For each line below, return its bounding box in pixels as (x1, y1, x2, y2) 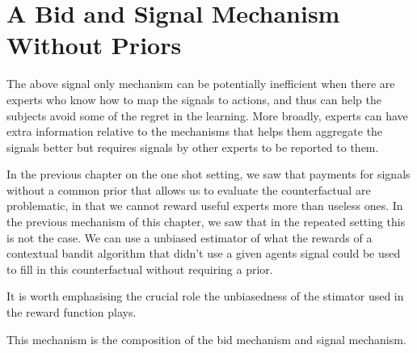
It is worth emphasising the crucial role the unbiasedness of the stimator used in (6, 288, 404, 305)
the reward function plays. (6, 304, 137, 321)
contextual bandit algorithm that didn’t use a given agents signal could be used (6, 245, 401, 262)
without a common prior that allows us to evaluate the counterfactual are (6, 181, 371, 198)
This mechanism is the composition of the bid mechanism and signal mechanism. (6, 330, 406, 347)
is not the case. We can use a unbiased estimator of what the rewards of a (6, 229, 373, 246)
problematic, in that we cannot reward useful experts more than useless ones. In (6, 197, 403, 214)
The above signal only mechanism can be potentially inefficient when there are (6, 75, 395, 92)
